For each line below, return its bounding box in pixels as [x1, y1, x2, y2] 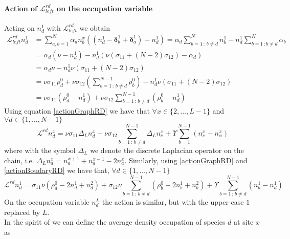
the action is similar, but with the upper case [102, 197, 244, 207]
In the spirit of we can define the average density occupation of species [4, 216, 226, 227]
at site [234, 216, 254, 227]
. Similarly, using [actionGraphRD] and [124, 155, 248, 165]
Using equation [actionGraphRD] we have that [4, 105, 150, 116]
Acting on [4, 22, 35, 33]
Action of [4, 3, 37, 13]
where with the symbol [4, 145, 76, 156]
